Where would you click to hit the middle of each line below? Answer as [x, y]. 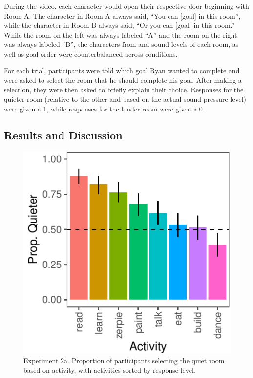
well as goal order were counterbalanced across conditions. [91, 54]
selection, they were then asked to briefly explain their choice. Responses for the [124, 89]
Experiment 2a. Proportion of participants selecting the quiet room [124, 360]
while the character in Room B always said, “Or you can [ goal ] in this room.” [119, 25]
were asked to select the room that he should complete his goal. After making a [123, 80]
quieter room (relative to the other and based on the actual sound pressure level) [125, 99]
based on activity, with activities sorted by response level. [110, 370]
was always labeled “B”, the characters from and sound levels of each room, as [121, 44]
